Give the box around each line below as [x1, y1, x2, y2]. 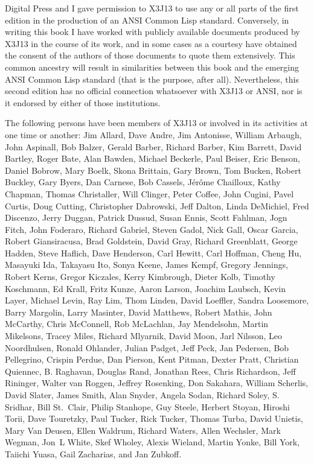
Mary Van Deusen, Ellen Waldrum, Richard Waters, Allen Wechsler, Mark [5, 424, 281, 436]
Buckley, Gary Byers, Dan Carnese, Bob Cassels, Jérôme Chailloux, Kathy [5, 176, 281, 188]
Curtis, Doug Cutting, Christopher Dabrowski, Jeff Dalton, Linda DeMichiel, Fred [5, 199, 309, 212]
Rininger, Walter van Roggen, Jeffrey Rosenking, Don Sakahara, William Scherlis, [5, 377, 309, 389]
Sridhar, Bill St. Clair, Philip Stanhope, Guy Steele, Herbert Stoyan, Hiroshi [5, 400, 290, 413]
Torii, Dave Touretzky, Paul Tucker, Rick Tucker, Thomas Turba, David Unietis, [5, 412, 303, 425]
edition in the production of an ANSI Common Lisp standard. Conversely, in [5, 13, 289, 26]
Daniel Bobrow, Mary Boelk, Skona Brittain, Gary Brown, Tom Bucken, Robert [5, 164, 301, 176]
